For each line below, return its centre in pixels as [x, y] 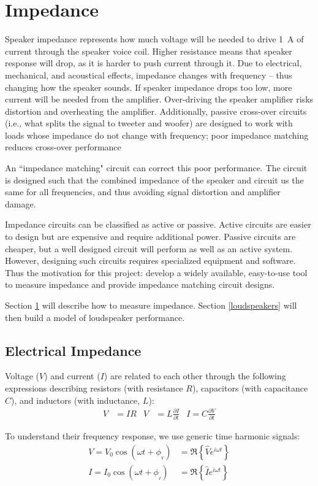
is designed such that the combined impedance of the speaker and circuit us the [154, 179]
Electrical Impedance [73, 350]
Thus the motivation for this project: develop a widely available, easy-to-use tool [156, 272]
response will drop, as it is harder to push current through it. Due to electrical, [153, 63]
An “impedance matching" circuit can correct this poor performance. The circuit [156, 168]
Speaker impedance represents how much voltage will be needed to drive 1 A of [154, 39]
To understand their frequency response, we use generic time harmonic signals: [153, 436]
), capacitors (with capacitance [250, 388]
